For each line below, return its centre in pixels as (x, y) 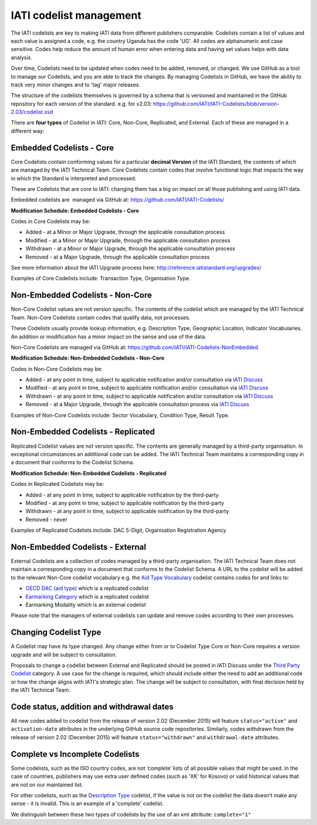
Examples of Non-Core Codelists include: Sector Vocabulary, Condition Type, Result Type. (120, 415)
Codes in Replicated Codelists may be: (58, 484)
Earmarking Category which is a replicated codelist (87, 596)
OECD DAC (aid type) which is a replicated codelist (87, 588)
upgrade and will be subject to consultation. (64, 655)
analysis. (21, 57)
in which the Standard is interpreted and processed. (74, 178)
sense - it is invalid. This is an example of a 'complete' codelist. (87, 804)
